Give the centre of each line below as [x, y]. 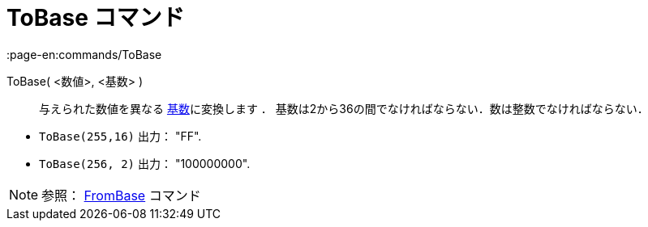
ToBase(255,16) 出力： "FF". [120, 136]
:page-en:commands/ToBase [84, 54]
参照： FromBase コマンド [121, 195]
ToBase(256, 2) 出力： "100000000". [145, 163]
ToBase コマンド [96, 18]
